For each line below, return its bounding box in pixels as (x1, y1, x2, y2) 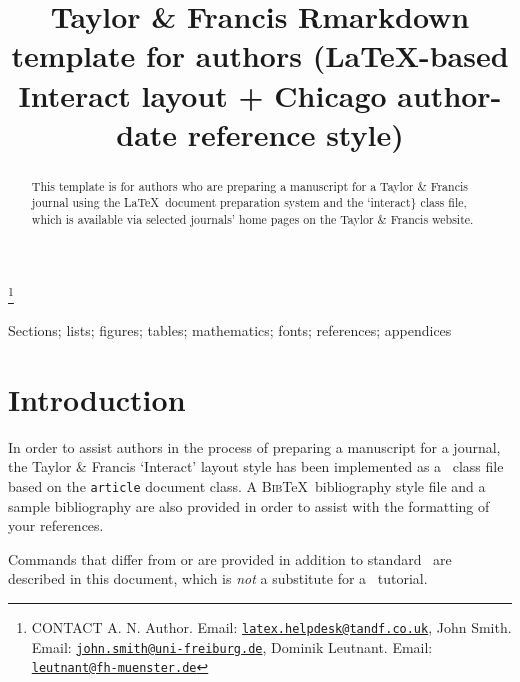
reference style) (187, 113, 404, 154)
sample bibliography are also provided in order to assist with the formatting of (8, 495, 490, 516)
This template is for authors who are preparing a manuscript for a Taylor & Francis (31, 177, 468, 194)
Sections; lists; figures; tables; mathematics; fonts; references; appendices (8, 319, 452, 340)
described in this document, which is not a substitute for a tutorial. (8, 568, 428, 589)
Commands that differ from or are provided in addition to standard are (8, 548, 452, 569)
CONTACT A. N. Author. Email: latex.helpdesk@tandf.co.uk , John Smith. (31, 616, 512, 637)
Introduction (8, 378, 186, 419)
